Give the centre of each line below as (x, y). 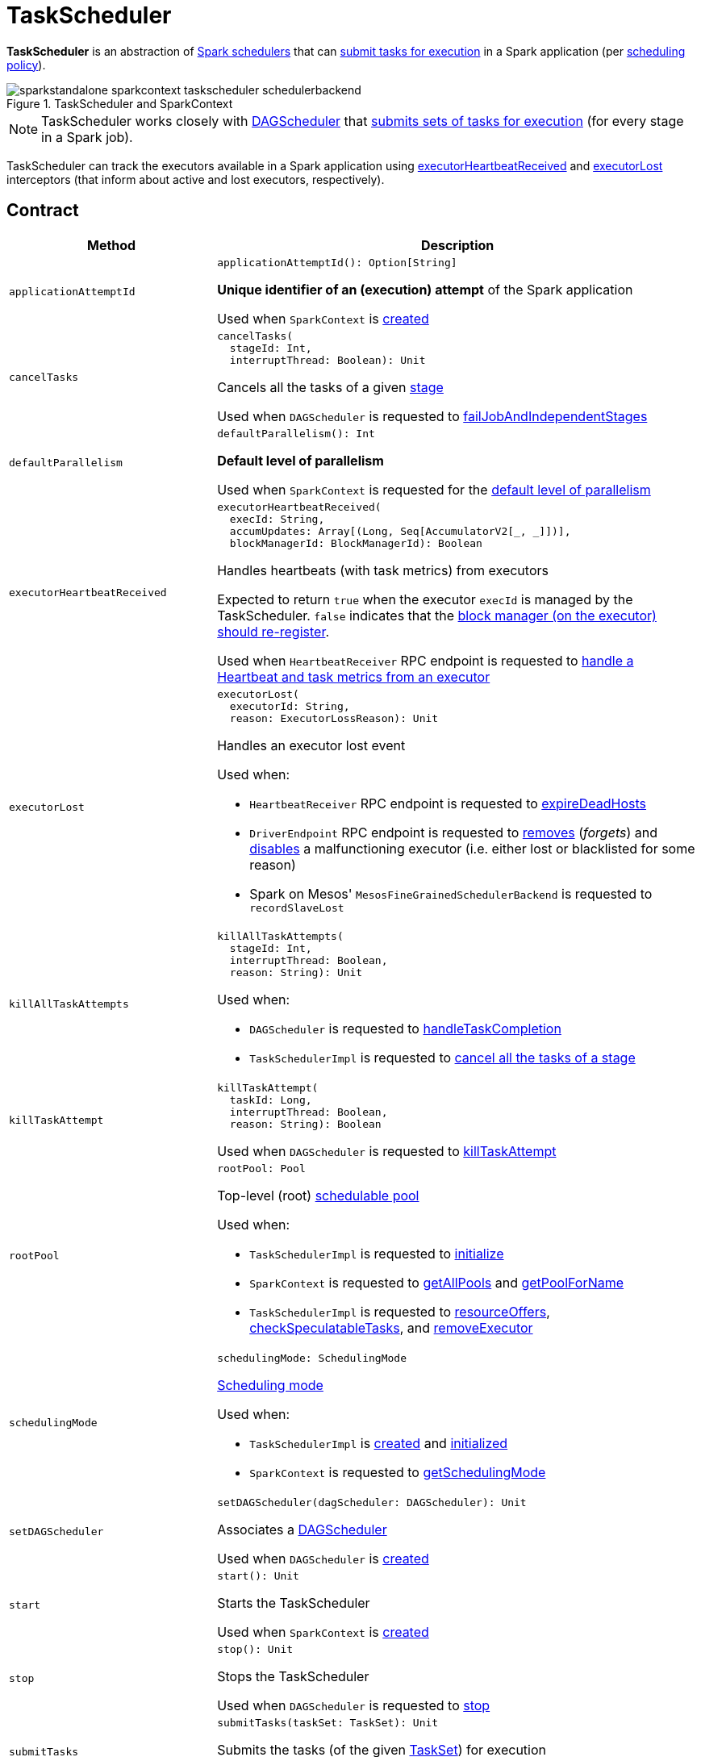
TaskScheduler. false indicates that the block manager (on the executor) (437, 615)
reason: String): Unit (296, 972)
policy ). (26, 65)
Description (457, 245)
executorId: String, (290, 706)
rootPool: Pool (261, 1168)
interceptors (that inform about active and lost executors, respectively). (196, 179)
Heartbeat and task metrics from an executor (354, 676)
